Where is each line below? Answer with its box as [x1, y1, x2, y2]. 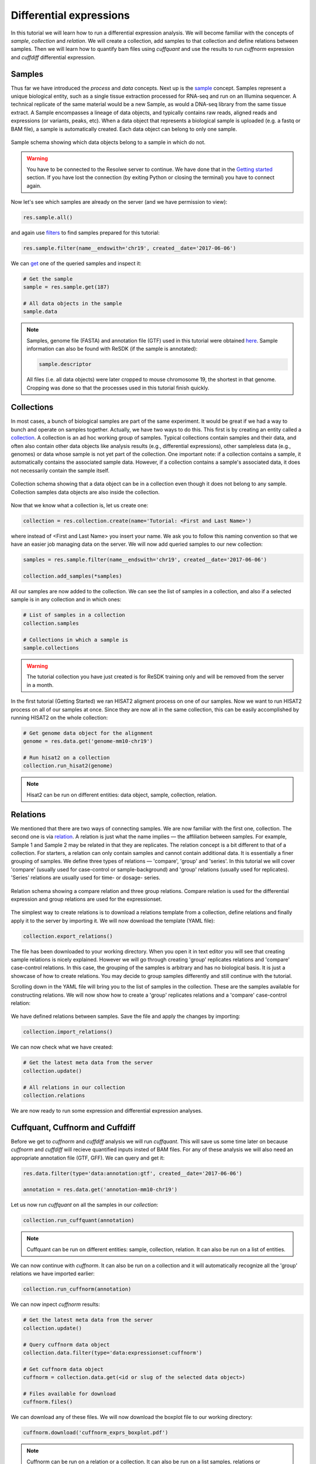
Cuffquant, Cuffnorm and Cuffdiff [11, 1122, 136, 1133]
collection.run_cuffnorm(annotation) [23, 1286, 132, 1292]
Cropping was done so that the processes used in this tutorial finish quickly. [26, 384, 210, 391]
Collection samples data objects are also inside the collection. [11, 488, 160, 495]
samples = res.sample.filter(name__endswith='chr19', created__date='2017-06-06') [23, 556, 267, 563]
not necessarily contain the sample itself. [11, 467, 109, 474]
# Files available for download [23, 1390, 116, 1397]
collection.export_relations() [23, 933, 114, 939]
